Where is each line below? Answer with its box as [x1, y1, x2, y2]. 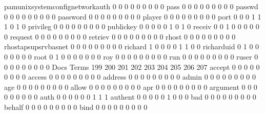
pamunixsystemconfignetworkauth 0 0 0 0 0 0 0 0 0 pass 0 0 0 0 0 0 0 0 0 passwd [4, 1, 258, 11]
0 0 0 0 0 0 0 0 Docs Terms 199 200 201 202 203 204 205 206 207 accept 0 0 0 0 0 [4, 61, 260, 72]
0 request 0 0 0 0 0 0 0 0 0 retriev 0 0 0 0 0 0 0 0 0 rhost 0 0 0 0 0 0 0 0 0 [4, 31, 236, 42]
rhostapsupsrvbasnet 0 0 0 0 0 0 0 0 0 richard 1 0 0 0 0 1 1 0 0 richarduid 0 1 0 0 [4, 41, 259, 52]
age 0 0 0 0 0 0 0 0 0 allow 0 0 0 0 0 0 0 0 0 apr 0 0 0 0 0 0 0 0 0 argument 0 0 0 [4, 81, 257, 92]
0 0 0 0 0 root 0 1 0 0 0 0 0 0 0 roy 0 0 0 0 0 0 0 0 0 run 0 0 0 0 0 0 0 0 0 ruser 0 [4, 51, 258, 62]
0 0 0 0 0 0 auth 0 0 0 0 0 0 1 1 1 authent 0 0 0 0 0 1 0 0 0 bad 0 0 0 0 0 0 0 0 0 [4, 91, 256, 102]
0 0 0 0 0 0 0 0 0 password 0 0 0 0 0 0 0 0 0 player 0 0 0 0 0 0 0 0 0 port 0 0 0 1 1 [4, 11, 261, 22]
